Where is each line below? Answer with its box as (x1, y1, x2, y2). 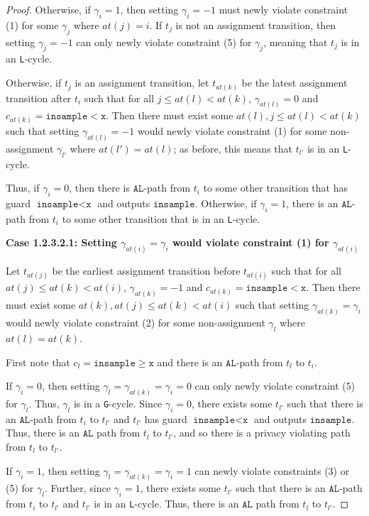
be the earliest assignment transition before (52, 263, 241, 278)
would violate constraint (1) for (172, 235, 329, 250)
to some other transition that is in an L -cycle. (62, 211, 260, 226)
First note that (6, 354, 70, 369)
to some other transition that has (203, 180, 348, 195)
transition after (6, 90, 72, 105)
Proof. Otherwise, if (6, 2, 91, 16)
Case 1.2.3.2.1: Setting (6, 235, 117, 250)
